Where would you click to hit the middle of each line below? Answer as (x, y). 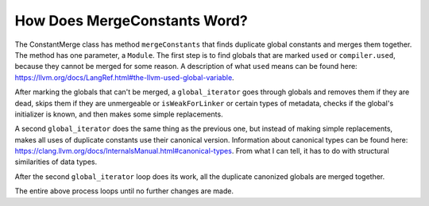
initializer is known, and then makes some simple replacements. (119, 114)
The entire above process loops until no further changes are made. (124, 191)
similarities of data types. (56, 162)
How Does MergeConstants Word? (131, 21)
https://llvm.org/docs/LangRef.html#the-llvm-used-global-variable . (124, 77)
